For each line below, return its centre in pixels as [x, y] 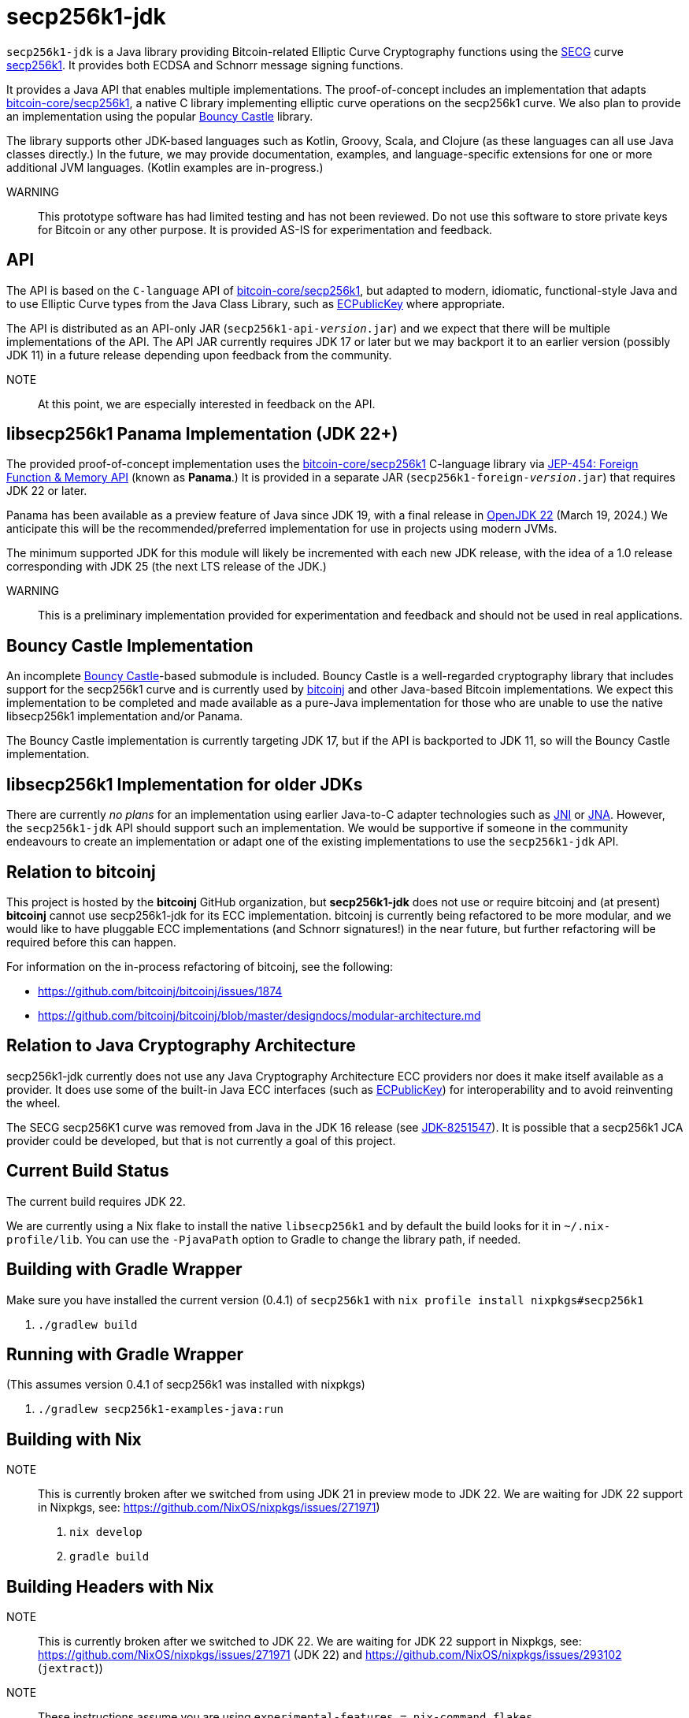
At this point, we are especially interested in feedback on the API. [207, 403]
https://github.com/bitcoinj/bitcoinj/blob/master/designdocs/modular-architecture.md [259, 1015]
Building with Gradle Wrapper [124, 1270]
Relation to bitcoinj [81, 872]
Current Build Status [88, 1171]
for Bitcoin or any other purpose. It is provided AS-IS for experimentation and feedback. [265, 229]
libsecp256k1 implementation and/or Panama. [125, 716]
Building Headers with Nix [110, 1586]
